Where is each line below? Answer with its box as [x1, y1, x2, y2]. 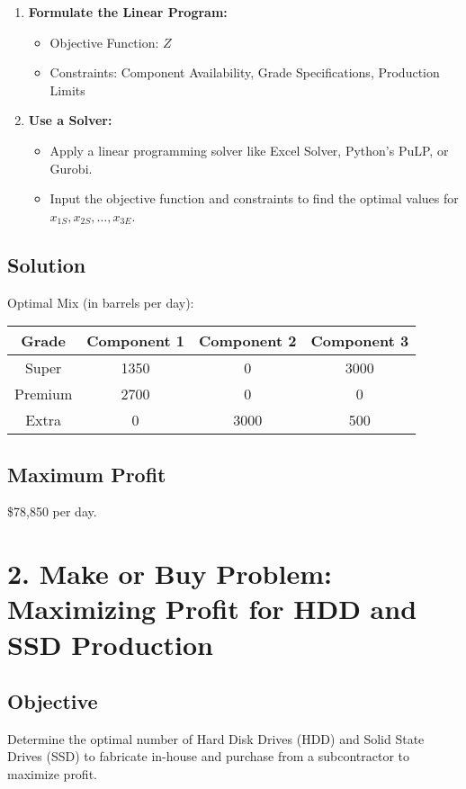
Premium [14, 383, 73, 405]
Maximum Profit [7, 460, 166, 488]
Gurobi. [49, 158, 93, 177]
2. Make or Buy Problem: [7, 555, 332, 592]
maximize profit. [7, 765, 97, 784]
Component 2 [198, 330, 297, 352]
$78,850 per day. [7, 502, 97, 521]
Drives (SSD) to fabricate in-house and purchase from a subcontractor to [7, 747, 410, 766]
